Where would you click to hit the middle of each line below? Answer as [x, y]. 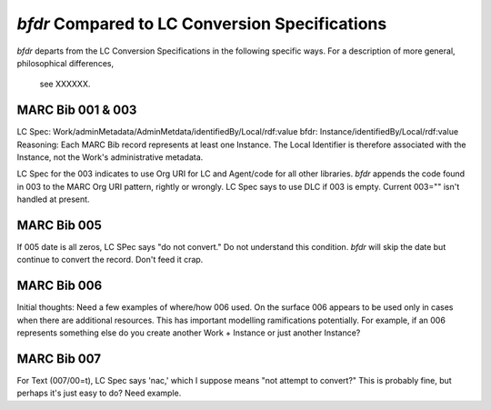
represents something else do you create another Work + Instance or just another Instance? [189, 333]
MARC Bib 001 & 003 [77, 110]
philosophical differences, [65, 63]
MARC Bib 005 [59, 225]
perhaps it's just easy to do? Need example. [99, 393]
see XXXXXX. [65, 84]
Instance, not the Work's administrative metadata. [110, 157]
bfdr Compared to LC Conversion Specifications [202, 24]
